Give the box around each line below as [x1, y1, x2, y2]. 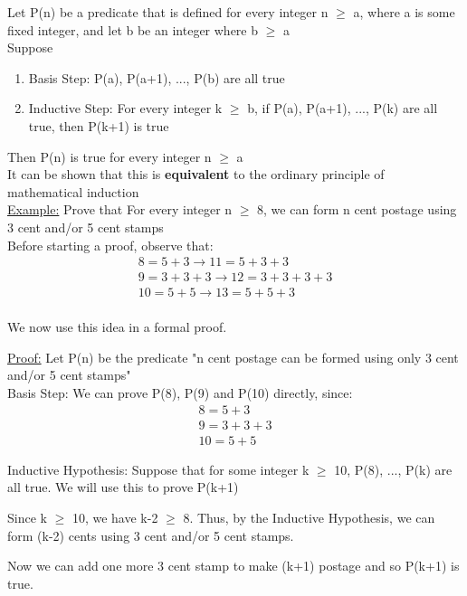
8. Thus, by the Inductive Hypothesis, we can [183, 507, 435, 526]
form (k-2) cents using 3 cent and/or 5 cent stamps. [7, 525, 294, 544]
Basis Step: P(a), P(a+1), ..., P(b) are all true [28, 68, 285, 87]
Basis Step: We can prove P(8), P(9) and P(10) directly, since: [7, 383, 353, 402]
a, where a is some [353, 3, 455, 21]
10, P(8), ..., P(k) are [334, 459, 453, 478]
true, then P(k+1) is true [28, 116, 169, 135]
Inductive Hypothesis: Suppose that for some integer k [7, 459, 310, 478]
